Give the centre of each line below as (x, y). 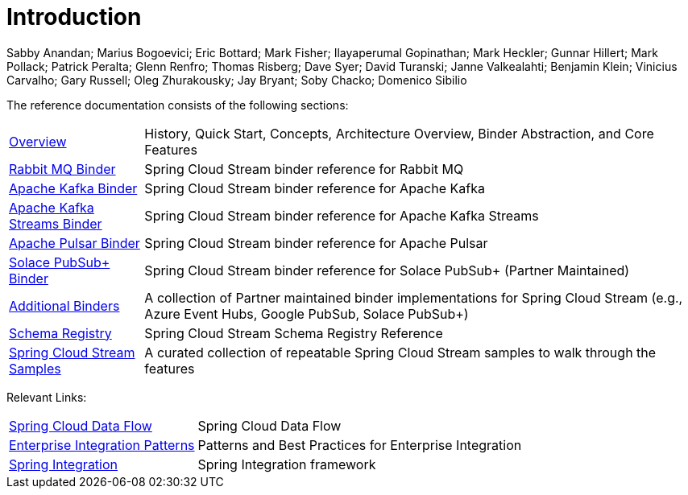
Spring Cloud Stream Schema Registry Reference (294, 333)
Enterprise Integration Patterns (102, 445)
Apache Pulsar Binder (75, 243)
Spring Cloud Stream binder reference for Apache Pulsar (316, 243)
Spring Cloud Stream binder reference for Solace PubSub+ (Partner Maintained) (387, 270)
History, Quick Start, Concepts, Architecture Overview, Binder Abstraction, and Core (399, 133)
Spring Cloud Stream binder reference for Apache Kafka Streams (342, 215)
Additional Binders (64, 305)
